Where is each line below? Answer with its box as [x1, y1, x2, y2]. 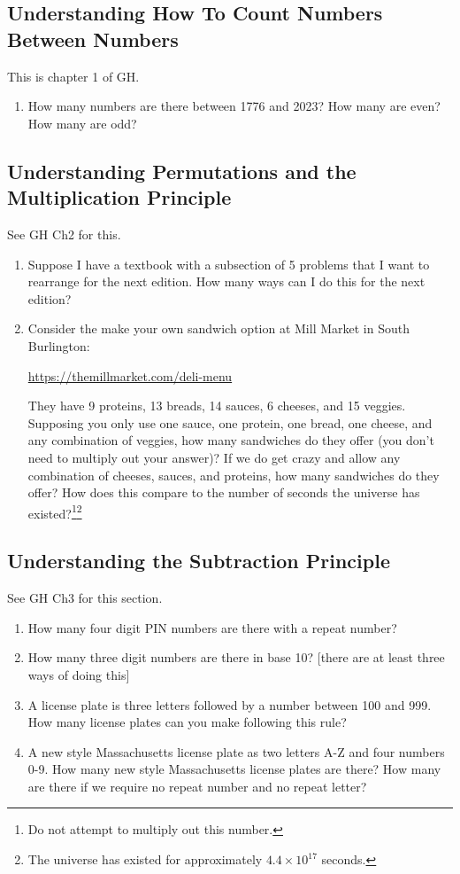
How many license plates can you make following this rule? [27, 713, 347, 731]
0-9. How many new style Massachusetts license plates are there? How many [27, 760, 441, 778]
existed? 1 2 [27, 501, 82, 522]
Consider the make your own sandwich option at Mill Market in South [27, 319, 410, 338]
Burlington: [27, 336, 90, 355]
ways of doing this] [27, 665, 130, 683]
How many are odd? [27, 113, 137, 132]
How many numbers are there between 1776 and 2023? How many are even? [27, 97, 441, 115]
